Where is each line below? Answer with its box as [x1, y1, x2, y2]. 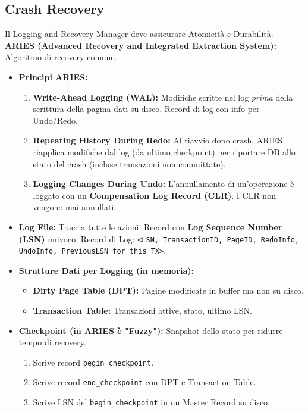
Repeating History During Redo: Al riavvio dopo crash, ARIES [33, 134, 283, 146]
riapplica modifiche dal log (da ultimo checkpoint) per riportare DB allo [33, 145, 296, 158]
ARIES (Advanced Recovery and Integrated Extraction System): [5, 39, 276, 51]
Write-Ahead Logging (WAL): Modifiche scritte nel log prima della [33, 90, 293, 103]
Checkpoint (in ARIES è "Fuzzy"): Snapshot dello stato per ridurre [18, 324, 283, 336]
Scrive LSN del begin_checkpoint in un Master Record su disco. [33, 396, 270, 408]
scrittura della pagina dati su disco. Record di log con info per [33, 102, 260, 115]
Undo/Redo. [33, 114, 78, 126]
